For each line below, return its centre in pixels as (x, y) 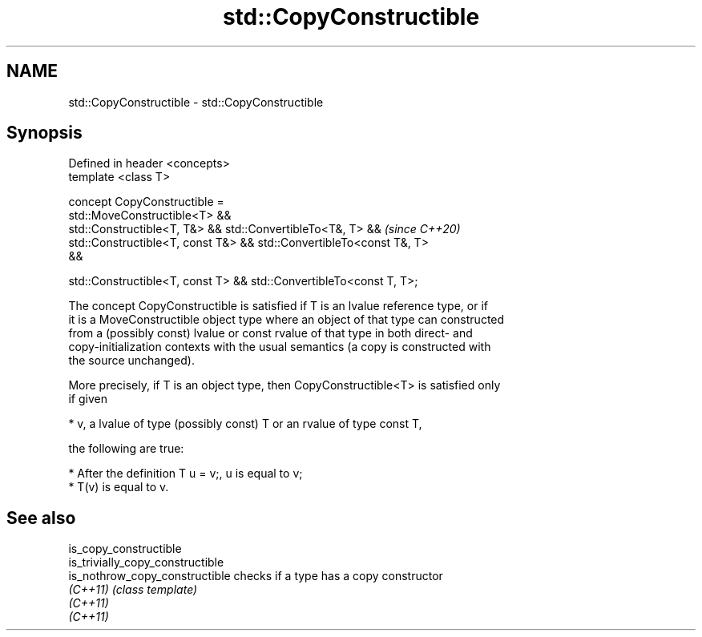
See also (41, 518)
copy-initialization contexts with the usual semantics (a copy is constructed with (280, 347)
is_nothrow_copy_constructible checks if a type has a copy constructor (256, 576)
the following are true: (126, 449)
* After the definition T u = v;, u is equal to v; (186, 474)
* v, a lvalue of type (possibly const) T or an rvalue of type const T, (245, 424)
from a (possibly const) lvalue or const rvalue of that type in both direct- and (270, 333)
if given (88, 399)
